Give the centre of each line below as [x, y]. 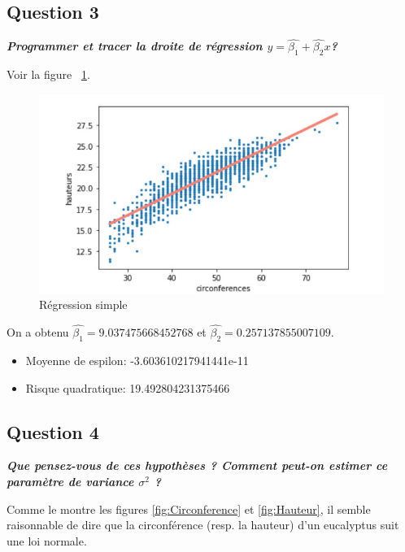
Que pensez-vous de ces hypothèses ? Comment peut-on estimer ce [197, 465]
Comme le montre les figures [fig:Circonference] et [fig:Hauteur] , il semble [189, 509]
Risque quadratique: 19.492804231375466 [128, 387]
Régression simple [83, 304]
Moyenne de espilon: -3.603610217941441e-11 [137, 360]
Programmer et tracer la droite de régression [135, 46]
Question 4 [53, 431]
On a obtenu [38, 332]
